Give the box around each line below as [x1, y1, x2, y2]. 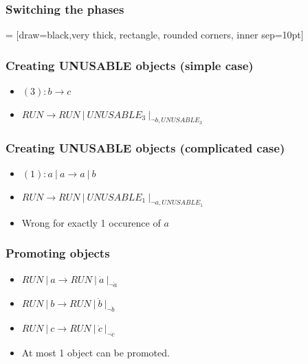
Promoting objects [5, 244, 110, 262]
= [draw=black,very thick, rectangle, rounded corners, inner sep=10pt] [5, 27, 304, 42]
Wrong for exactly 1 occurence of [21, 215, 161, 229]
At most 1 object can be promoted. [21, 345, 170, 360]
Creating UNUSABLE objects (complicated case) [5, 139, 285, 156]
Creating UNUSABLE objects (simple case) [5, 56, 254, 73]
